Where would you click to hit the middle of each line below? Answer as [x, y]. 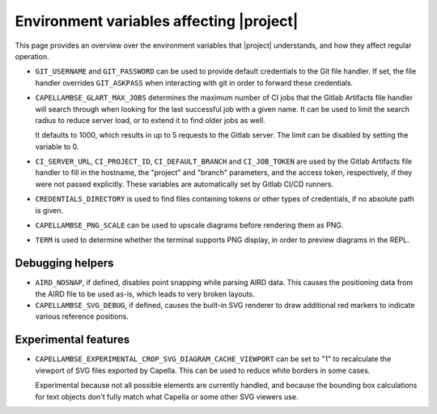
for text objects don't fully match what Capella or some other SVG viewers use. [167, 396]
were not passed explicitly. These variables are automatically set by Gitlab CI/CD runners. [185, 184]
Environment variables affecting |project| [157, 21]
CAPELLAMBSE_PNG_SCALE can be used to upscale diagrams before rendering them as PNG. [189, 225]
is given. [49, 210]
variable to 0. [57, 147]
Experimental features [72, 340]
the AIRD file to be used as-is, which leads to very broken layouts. [145, 294]
